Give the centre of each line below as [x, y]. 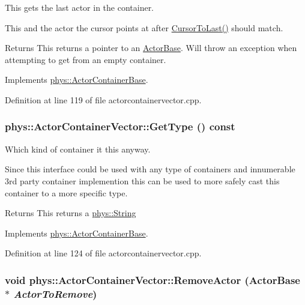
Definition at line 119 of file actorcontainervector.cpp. [103, 99]
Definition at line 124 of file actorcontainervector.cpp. [103, 253]
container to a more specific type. [66, 192]
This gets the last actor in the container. [80, 7]
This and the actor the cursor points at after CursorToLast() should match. [144, 27]
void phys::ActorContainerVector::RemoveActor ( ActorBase [152, 279]
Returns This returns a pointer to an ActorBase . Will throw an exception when [151, 48]
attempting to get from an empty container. [86, 59]
